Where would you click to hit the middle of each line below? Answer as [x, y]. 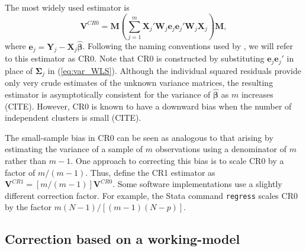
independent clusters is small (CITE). [73, 118]
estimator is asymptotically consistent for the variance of [108, 94]
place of [19, 70]
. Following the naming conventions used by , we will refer [188, 46]
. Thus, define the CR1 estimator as [150, 172]
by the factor [28, 207]
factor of [20, 172]
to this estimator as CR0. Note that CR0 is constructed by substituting [135, 58]
